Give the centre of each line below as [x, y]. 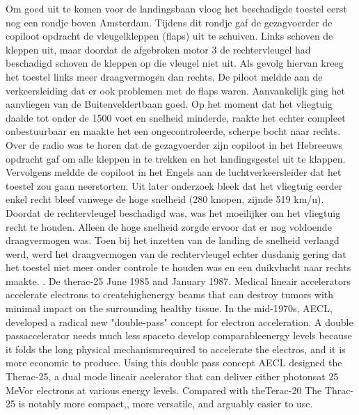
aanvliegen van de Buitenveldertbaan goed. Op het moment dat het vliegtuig [169, 104]
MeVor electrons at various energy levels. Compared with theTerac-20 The [164, 390]
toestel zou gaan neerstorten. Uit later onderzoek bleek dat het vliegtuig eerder [174, 185]
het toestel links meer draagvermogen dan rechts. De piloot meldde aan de [164, 76]
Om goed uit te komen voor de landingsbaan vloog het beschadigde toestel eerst [176, 8]
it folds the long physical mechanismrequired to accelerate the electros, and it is [176, 349]
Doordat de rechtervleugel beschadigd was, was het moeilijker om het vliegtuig [173, 212]
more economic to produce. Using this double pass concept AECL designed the [174, 363]
